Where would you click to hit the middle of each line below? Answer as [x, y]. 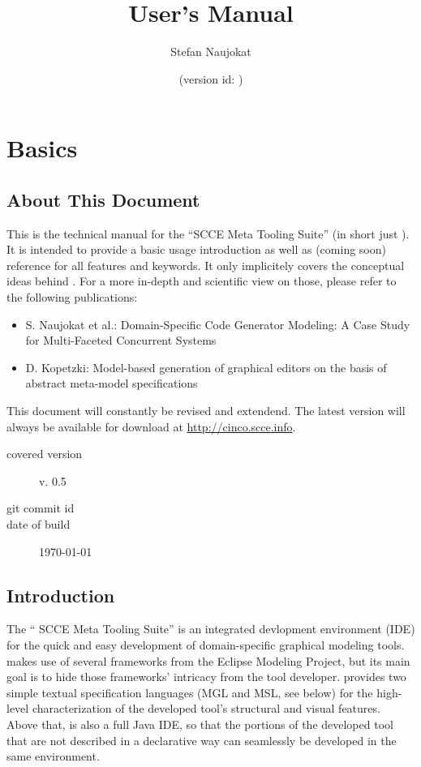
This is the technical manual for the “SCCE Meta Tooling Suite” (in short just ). [208, 233]
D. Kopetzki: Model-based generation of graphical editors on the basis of [206, 367]
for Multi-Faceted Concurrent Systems [121, 340]
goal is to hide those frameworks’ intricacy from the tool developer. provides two [206, 677]
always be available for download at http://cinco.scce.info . [151, 426]
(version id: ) [211, 78]
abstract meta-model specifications [112, 383]
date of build [39, 524]
